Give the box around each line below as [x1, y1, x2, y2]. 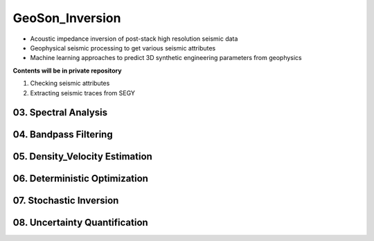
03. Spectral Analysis [12, 107, 107, 119]
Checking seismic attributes [30, 79, 110, 88]
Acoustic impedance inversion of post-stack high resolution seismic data [30, 35, 238, 43]
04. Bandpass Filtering [12, 128, 114, 141]
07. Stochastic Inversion [12, 195, 119, 206]
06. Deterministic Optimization [12, 173, 149, 184]
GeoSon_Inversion [12, 10, 121, 26]
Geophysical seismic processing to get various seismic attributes [30, 44, 216, 52]
